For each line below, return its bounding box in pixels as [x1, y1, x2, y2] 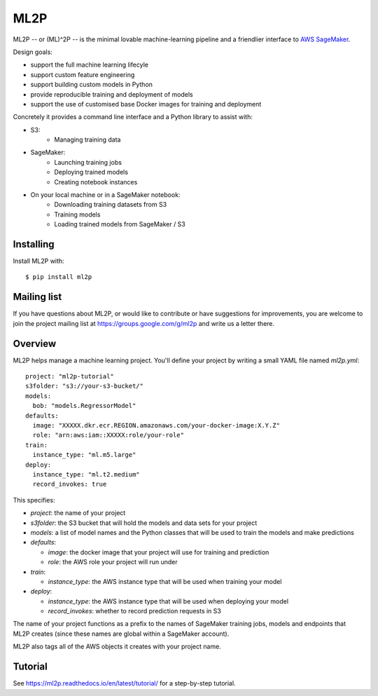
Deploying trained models [54, 168, 129, 177]
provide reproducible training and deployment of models [30, 90, 193, 98]
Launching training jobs [54, 158, 122, 166]
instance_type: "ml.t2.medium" [32, 470, 140, 478]
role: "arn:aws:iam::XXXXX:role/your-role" [32, 431, 185, 439]
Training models [54, 210, 101, 219]
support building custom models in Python [30, 81, 153, 89]
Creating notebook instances [54, 177, 138, 186]
